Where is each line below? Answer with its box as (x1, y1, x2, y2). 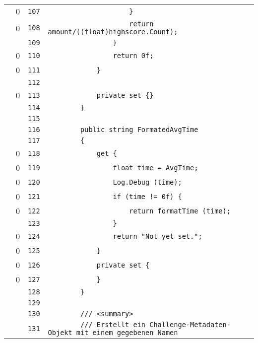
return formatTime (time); (129, 206, 231, 215)
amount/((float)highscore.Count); (48, 28, 178, 36)
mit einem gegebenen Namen (76, 329, 178, 337)
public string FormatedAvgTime (80, 126, 198, 134)
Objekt (48, 329, 72, 337)
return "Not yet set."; (113, 232, 202, 240)
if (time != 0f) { (113, 192, 182, 201)
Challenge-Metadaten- (149, 321, 231, 329)
